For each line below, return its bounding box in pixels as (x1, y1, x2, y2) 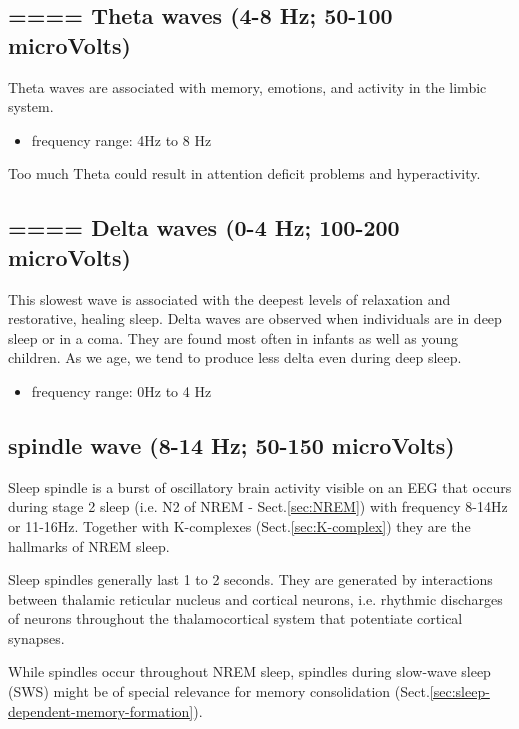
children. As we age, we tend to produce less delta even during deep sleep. (8, 347, 462, 368)
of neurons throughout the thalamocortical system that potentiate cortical (8, 608, 463, 629)
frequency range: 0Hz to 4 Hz (31, 380, 212, 401)
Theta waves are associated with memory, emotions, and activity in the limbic (8, 76, 487, 97)
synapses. (8, 627, 65, 648)
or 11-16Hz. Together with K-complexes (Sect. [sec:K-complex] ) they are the (8, 515, 471, 536)
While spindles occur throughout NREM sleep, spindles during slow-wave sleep (8, 661, 491, 682)
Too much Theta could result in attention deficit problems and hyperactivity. (8, 163, 481, 184)
